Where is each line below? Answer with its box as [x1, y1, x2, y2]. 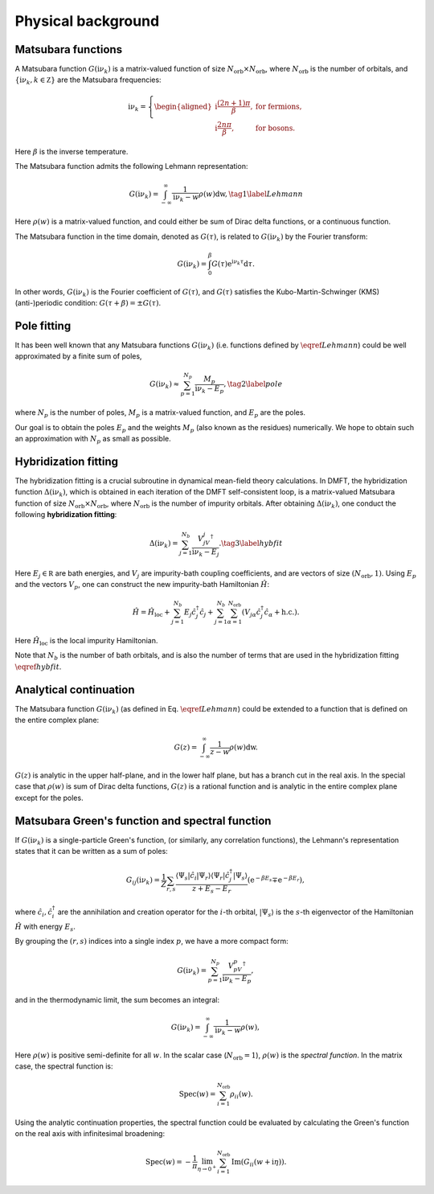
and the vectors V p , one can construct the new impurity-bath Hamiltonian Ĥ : [14, 579, 270, 591]
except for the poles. [14, 793, 84, 802]
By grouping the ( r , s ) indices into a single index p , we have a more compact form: [14, 937, 289, 946]
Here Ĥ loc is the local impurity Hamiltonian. [14, 635, 158, 647]
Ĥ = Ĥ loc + [133, 608, 170, 618]
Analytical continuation [14, 683, 136, 696]
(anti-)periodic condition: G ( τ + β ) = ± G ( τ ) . [14, 297, 162, 307]
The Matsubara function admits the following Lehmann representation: [14, 162, 248, 171]
